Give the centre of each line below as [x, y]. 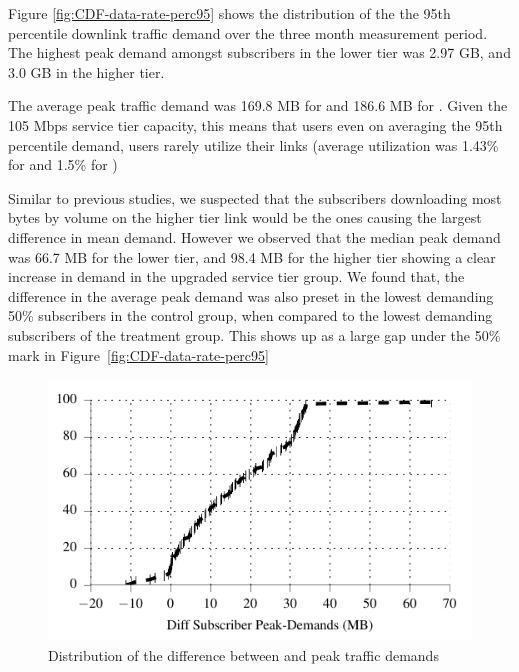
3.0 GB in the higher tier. [86, 71]
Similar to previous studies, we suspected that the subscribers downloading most [255, 197]
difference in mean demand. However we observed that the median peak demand [254, 236]
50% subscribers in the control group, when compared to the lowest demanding [250, 315]
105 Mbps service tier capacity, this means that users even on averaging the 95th [255, 124]
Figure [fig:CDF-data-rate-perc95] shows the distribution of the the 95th [229, 13]
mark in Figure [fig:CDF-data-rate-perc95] [138, 354]
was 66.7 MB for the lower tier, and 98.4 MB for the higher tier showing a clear [252, 256]
